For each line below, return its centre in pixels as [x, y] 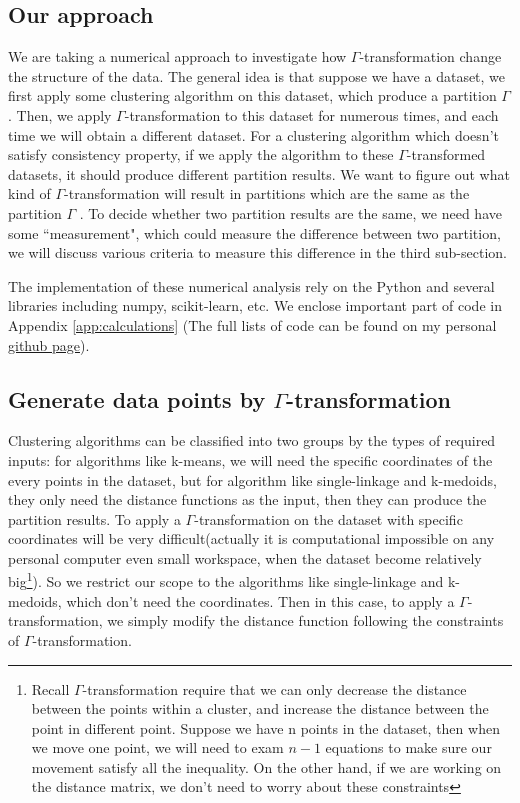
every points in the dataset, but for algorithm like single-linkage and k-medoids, [252, 479]
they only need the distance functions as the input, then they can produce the [247, 499]
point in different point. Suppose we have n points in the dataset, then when [265, 727]
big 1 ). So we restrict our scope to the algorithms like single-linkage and [226, 580]
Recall [50, 688]
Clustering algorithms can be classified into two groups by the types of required [252, 440]
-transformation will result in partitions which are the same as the [267, 193]
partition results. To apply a [94, 518]
